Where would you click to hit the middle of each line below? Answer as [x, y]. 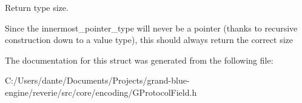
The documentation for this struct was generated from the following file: [139, 60]
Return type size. [37, 7]
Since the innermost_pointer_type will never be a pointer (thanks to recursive [151, 28]
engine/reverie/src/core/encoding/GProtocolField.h [101, 92]
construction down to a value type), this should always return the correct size [149, 40]
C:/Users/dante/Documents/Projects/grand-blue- [97, 80]
